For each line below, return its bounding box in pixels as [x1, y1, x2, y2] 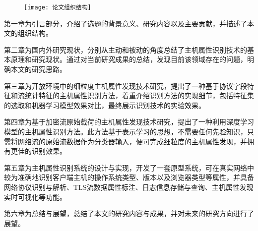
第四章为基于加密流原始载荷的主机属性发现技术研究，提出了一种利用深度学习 [4, 116, 254, 127]
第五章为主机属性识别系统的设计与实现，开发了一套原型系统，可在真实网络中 [4, 162, 254, 173]
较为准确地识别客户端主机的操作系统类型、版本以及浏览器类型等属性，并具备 [4, 172, 254, 182]
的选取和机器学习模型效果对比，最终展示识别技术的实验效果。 [4, 100, 205, 110]
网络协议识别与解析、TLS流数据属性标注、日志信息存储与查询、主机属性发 [4, 181, 247, 192]
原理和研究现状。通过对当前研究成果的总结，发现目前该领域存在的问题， [10, 54, 247, 64]
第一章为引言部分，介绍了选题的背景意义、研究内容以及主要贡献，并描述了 [4, 18, 247, 28]
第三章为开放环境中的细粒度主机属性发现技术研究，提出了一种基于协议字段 [4, 80, 247, 91]
